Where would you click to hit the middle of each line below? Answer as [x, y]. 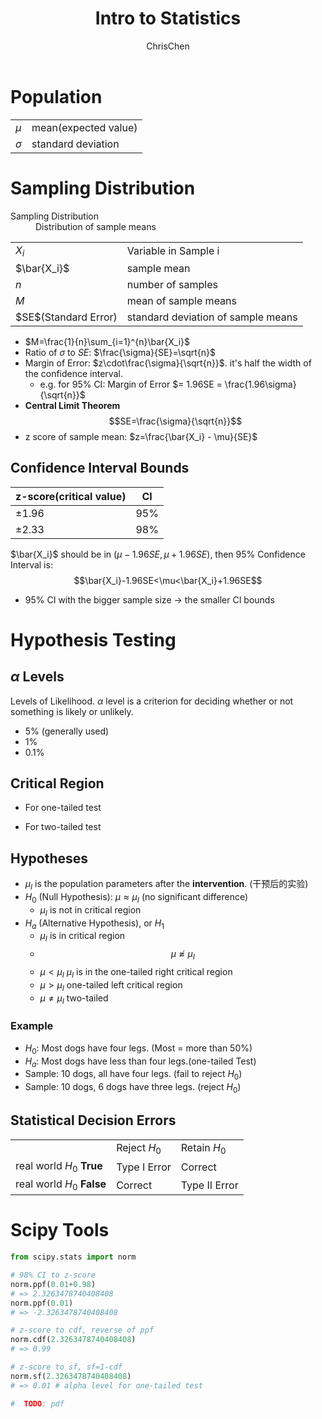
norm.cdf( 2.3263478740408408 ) [73, 1340]
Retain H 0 [203, 1148]
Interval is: [31, 564]
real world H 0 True [59, 1166]
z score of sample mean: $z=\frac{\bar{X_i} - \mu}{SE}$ [141, 436]
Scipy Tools [60, 1230]
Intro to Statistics [168, 18]
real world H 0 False [61, 1185]
